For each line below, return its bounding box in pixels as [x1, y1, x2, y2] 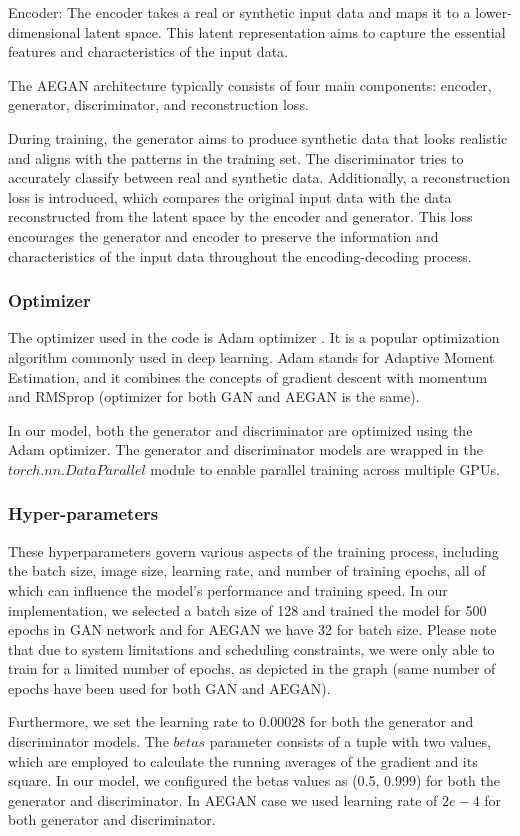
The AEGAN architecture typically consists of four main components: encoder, [8, 74, 492, 95]
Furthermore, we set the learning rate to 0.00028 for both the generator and [8, 711, 474, 732]
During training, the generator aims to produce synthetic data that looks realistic [8, 127, 508, 148]
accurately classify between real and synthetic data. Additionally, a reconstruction [8, 167, 511, 188]
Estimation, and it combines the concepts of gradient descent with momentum [8, 366, 488, 387]
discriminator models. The [8, 731, 169, 752]
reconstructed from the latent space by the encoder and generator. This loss [8, 206, 473, 227]
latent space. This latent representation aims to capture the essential [85, 21, 506, 42]
